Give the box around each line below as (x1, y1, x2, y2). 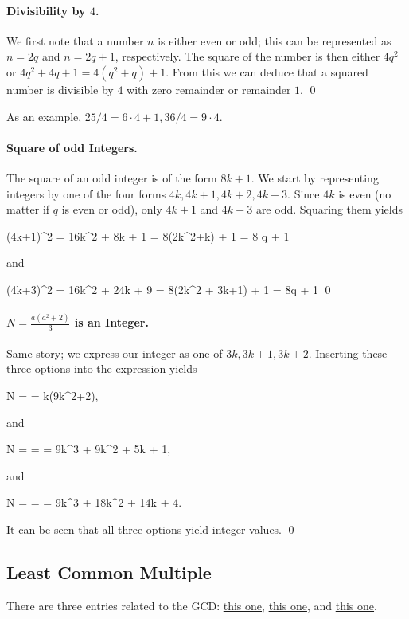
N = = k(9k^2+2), (6, 387, 99, 404)
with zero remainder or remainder (127, 80, 291, 97)
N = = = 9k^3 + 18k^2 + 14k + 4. (6, 494, 182, 511)
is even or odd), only (61, 201, 162, 217)
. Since (287, 185, 320, 202)
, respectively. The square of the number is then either (115, 48, 380, 65)
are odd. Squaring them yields (255, 201, 403, 217)
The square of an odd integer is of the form (6, 169, 217, 186)
